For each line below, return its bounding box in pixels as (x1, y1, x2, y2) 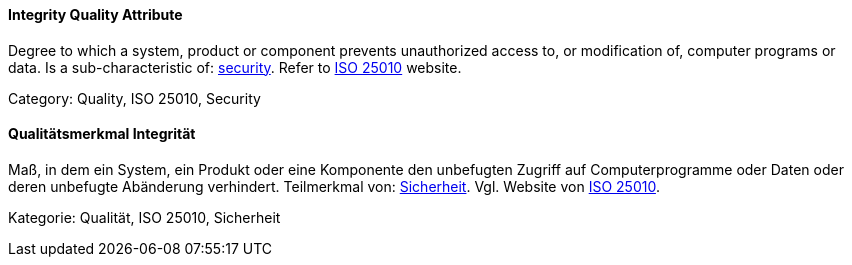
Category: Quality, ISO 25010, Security (8, 89, 261, 107)
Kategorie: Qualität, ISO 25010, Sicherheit (8, 208, 281, 226)
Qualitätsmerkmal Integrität (8, 125, 196, 143)
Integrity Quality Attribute (8, 6, 183, 23)
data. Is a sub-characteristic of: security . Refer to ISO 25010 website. (8, 58, 462, 76)
